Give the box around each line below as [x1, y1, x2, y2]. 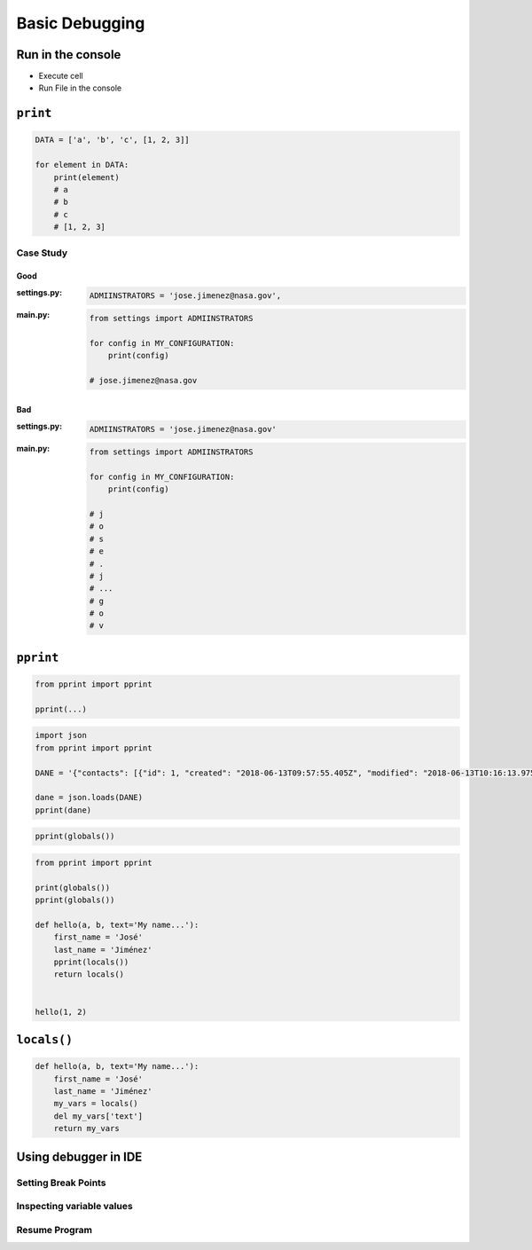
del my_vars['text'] [53, 1111, 144, 1121]
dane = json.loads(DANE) [35, 792, 144, 803]
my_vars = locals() [53, 1098, 139, 1109]
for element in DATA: [35, 160, 129, 170]
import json [35, 730, 88, 741]
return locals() [53, 970, 124, 979]
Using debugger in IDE [16, 1149, 143, 1164]
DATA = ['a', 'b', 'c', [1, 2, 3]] [35, 135, 190, 145]
